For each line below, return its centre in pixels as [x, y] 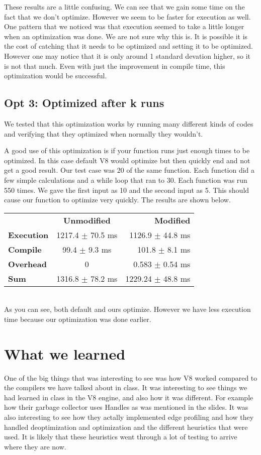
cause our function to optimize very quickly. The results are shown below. [117, 200]
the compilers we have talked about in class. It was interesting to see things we [126, 387]
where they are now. [35, 446]
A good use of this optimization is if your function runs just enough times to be [127, 150]
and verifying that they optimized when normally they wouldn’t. [104, 133]
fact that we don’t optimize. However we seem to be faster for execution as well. [127, 16]
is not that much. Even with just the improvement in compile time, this [115, 66]
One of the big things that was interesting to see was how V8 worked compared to [131, 377]
